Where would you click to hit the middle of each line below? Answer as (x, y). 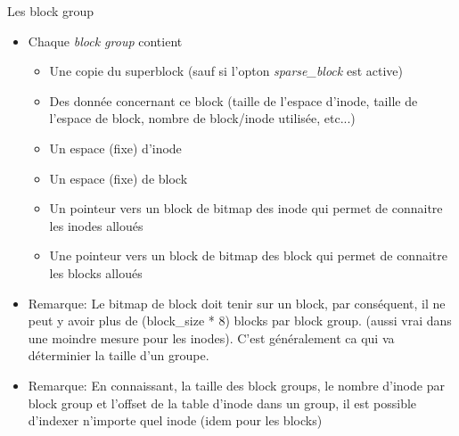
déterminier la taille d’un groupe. (119, 355)
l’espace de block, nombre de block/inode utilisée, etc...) (202, 118)
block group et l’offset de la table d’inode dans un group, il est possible (222, 403)
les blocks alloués (96, 272)
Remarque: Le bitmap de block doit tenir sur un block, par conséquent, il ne (237, 303)
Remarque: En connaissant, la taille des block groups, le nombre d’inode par (236, 385)
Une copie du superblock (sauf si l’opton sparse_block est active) (226, 71)
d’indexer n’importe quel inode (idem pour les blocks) (175, 420)
